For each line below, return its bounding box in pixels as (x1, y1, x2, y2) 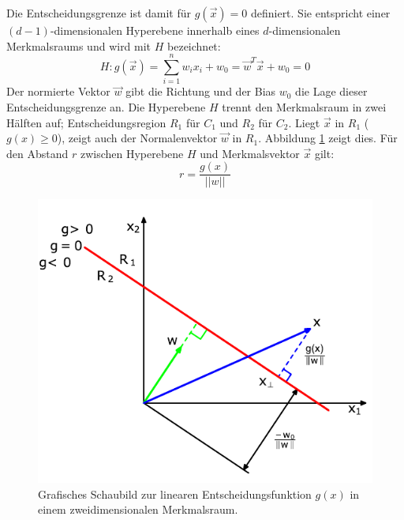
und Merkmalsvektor (200, 145, 300, 161)
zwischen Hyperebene (80, 145, 184, 161)
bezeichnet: (167, 37, 221, 54)
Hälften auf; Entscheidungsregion (6, 114, 166, 130)
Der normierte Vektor (6, 83, 110, 100)
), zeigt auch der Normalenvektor (57, 130, 218, 146)
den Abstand (6, 145, 69, 161)
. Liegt (288, 114, 320, 130)
